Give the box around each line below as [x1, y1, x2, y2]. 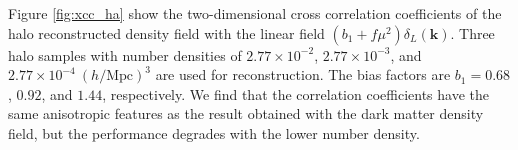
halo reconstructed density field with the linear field [8, 22, 325, 43]
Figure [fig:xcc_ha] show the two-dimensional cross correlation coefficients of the [8, 3, 502, 23]
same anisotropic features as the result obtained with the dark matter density [8, 103, 484, 124]
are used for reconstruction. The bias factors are [155, 64, 451, 85]
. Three [450, 22, 495, 43]
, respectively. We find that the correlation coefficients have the [102, 83, 489, 104]
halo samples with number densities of [8, 44, 242, 65]
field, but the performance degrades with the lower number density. [8, 122, 420, 143]
